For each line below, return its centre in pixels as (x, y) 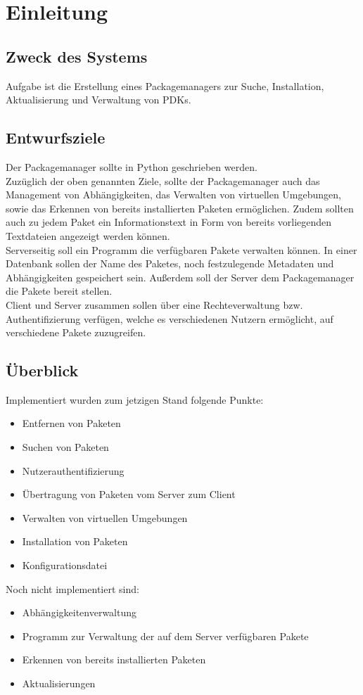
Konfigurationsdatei (65, 565)
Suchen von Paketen (65, 447)
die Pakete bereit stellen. (59, 291)
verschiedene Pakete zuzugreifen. (76, 332)
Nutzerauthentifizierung (73, 470)
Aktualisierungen (59, 683)
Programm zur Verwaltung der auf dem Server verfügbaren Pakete (165, 636)
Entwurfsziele (56, 138)
